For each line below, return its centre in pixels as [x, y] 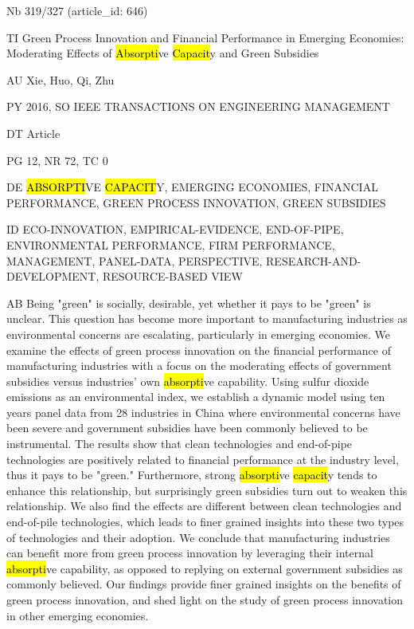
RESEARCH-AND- [314, 260]
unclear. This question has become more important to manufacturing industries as [207, 318]
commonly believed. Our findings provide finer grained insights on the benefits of [204, 584]
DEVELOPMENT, [53, 276]
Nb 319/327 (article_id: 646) [77, 10]
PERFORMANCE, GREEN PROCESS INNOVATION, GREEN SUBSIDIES [196, 202]
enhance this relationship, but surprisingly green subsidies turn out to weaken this [207, 490]
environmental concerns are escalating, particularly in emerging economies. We [198, 334]
